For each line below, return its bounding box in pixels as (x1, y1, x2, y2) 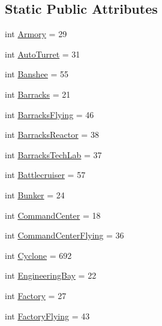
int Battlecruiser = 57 (5, 168, 86, 181)
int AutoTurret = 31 (5, 47, 80, 60)
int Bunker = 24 (5, 188, 65, 201)
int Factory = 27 (5, 289, 67, 301)
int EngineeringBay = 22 (5, 269, 97, 282)
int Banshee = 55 (5, 68, 69, 80)
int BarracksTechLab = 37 (5, 148, 102, 161)
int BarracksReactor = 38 (5, 128, 99, 141)
